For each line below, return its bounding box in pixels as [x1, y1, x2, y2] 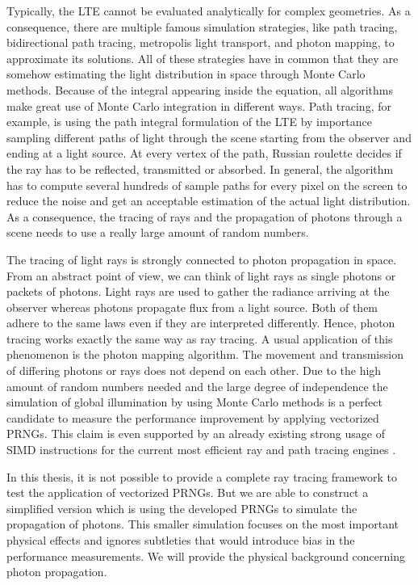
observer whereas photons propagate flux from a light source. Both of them [6, 298, 378, 315]
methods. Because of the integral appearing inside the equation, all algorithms [6, 81, 393, 98]
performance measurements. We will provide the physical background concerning [6, 547, 405, 564]
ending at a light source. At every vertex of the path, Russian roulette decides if [6, 145, 402, 162]
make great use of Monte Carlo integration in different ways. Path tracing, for [6, 97, 391, 114]
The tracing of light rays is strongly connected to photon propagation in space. [6, 250, 397, 267]
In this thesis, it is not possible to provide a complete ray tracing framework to [6, 468, 398, 485]
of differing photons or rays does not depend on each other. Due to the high [6, 362, 382, 379]
